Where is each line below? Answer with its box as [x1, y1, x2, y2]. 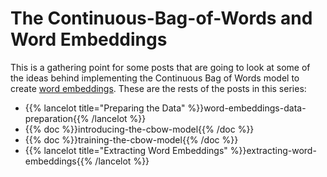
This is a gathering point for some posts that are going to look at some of [10, 61, 311, 73]
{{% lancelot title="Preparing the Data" [24, 102, 186, 114]
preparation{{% [24, 112, 90, 124]
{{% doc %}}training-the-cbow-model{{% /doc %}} [24, 133, 239, 146]
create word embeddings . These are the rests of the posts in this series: [10, 82, 307, 94]
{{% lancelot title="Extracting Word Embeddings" [24, 144, 228, 156]
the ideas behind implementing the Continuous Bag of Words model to [10, 72, 300, 84]
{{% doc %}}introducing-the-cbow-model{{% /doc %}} [24, 123, 255, 135]
